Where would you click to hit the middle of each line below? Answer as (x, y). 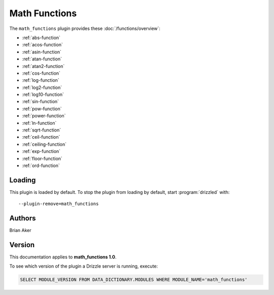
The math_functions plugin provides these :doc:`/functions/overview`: (85, 28)
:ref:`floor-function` (42, 158)
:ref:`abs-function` (41, 38)
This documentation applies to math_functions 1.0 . (63, 257)
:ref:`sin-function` (41, 102)
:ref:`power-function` (44, 116)
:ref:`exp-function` (41, 151)
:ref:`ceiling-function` (44, 144)
